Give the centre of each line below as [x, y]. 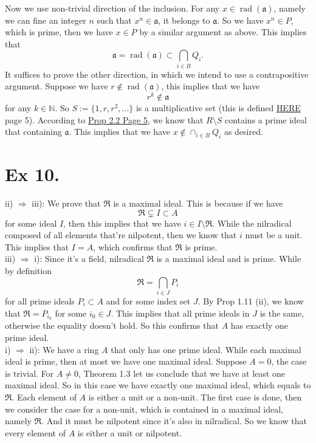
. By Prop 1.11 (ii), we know [251, 300]
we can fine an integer [46, 20]
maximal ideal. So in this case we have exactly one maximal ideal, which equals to [158, 385]
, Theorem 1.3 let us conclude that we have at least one [181, 373]
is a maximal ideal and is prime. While [229, 259]
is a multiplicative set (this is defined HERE [218, 107]
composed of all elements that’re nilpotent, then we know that [121, 235]
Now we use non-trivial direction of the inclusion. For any [112, 8]
